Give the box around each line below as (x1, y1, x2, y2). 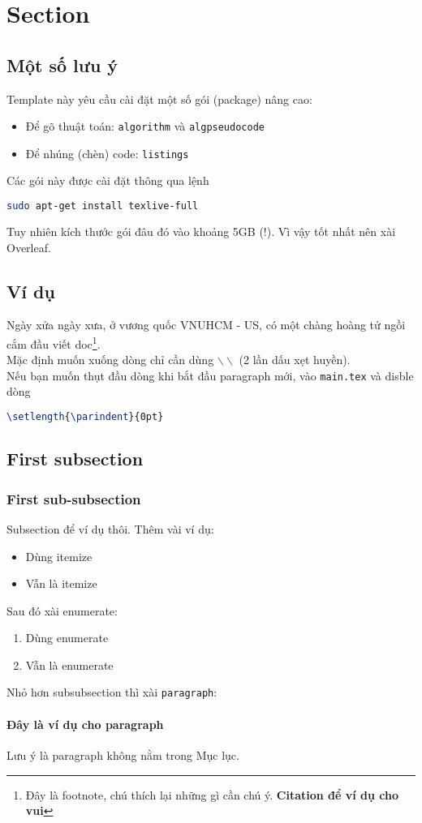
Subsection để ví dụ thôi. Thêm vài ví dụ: (6, 520, 214, 537)
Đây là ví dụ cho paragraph (6, 715, 164, 732)
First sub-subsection (6, 488, 141, 508)
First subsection (6, 446, 144, 471)
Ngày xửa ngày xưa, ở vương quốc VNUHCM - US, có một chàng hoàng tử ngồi (6, 316, 406, 333)
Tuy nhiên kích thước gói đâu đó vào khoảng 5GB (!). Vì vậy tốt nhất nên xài (6, 222, 396, 239)
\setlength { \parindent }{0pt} (6, 411, 164, 423)
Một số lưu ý (6, 52, 118, 77)
